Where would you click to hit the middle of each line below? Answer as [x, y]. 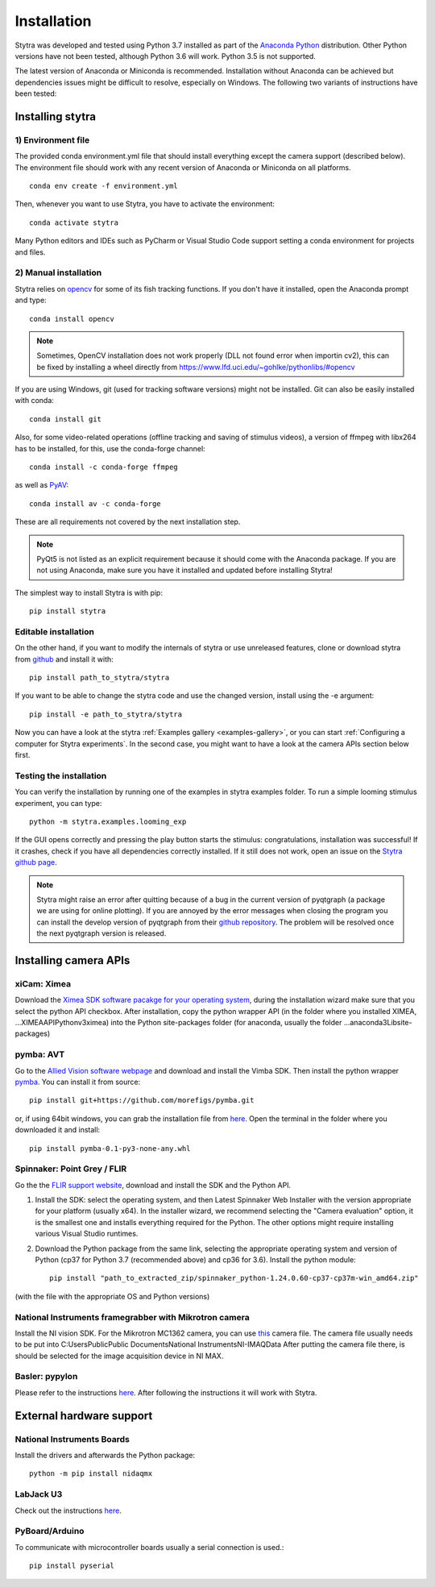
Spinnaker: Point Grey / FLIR [71, 1169]
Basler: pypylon [46, 1377]
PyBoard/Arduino [50, 1531]
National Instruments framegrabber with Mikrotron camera [132, 1317]
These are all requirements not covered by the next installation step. [128, 522]
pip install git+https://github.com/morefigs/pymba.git [142, 1101]
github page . [36, 862]
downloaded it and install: [58, 1130]
